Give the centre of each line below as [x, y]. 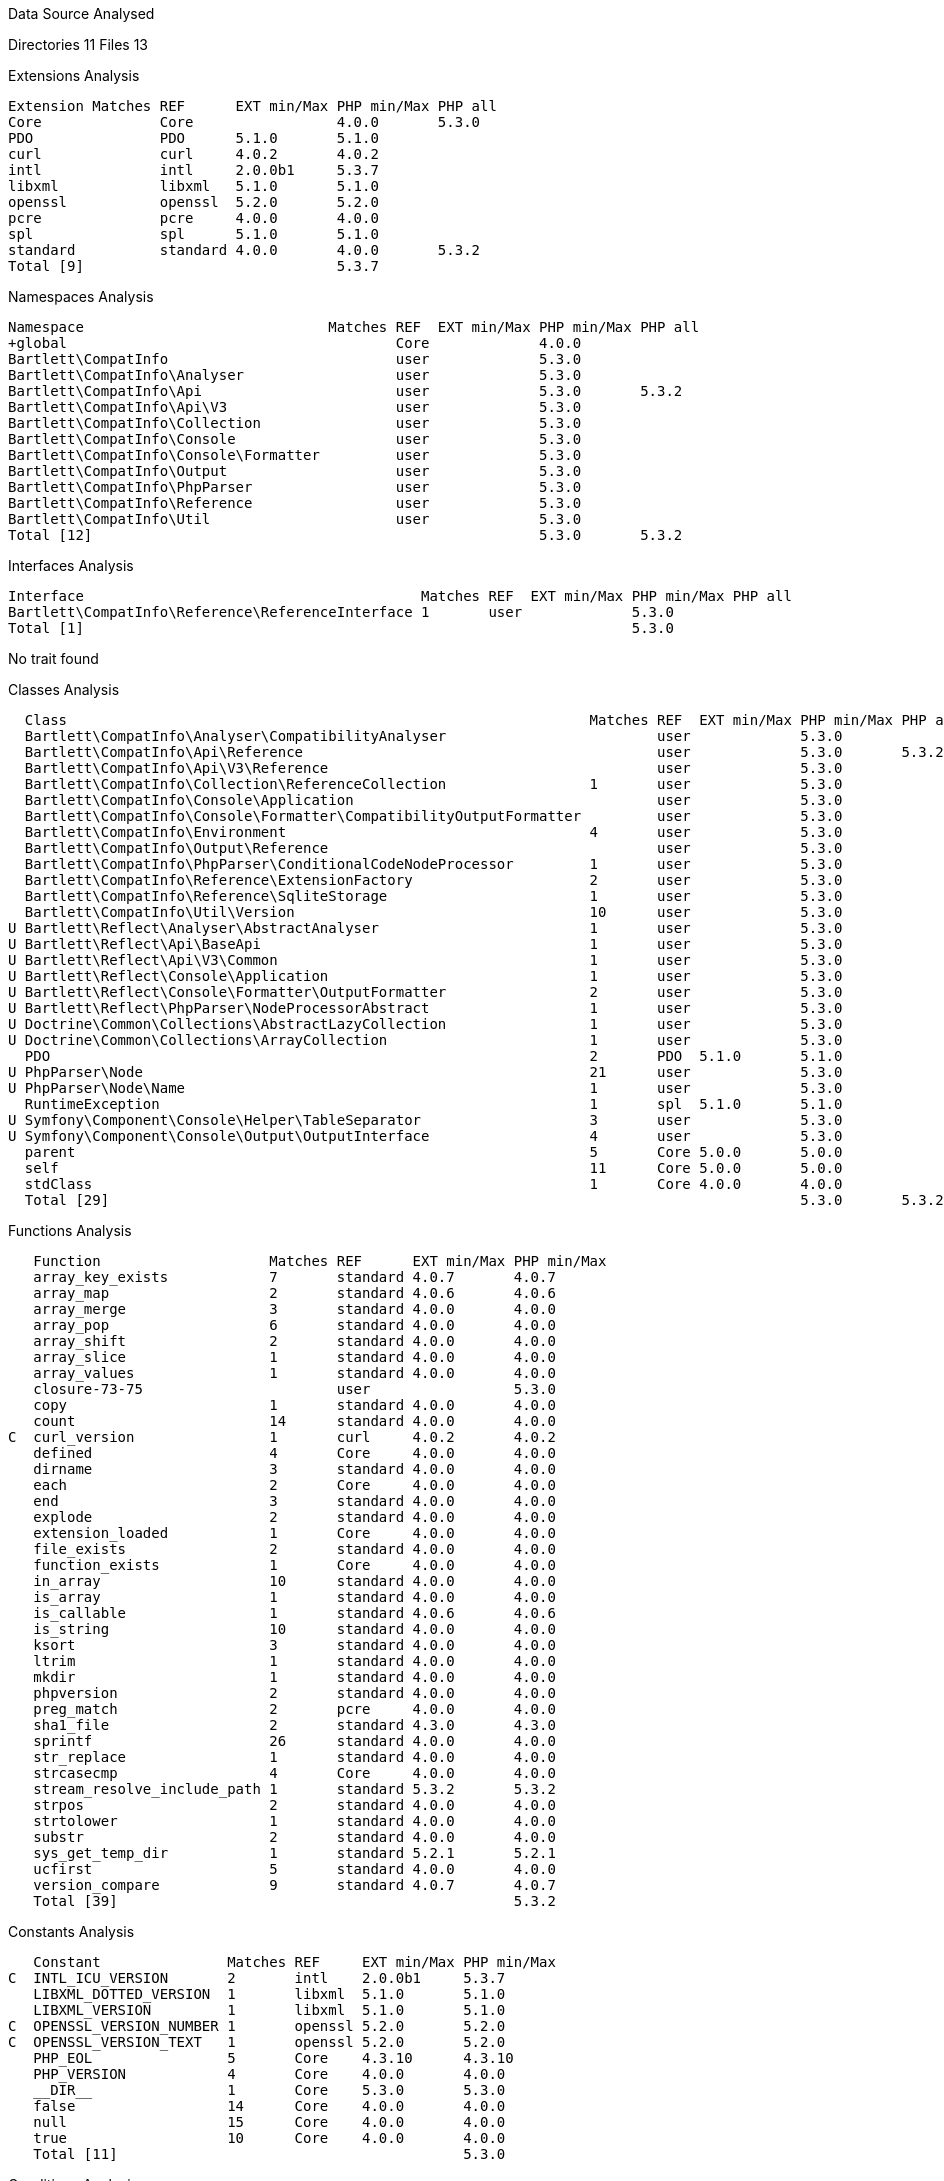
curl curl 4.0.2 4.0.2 [193, 154]
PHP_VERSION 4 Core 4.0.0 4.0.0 [269, 2074]
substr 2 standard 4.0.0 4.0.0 [294, 1837]
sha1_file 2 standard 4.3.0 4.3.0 [294, 1725]
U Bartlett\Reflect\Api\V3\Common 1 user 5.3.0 [425, 960]
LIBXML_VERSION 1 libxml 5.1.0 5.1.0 [269, 2010]
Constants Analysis [71, 1931]
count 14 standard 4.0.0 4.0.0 [294, 1421]
